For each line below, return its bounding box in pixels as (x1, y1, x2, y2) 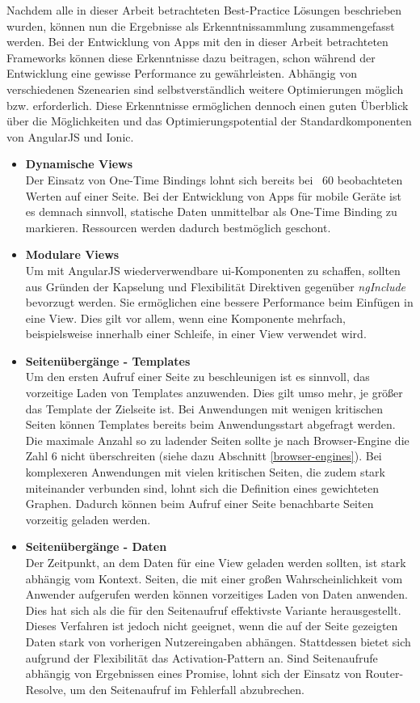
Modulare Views (25, 246, 120, 263)
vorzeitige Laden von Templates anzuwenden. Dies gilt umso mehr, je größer (25, 384, 403, 401)
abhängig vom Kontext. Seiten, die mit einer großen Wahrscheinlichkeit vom (25, 570, 403, 587)
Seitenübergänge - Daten (25, 538, 167, 555)
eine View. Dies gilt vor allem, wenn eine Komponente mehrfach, (25, 309, 346, 326)
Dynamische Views (25, 155, 133, 172)
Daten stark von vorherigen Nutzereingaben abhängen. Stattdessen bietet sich (25, 633, 411, 650)
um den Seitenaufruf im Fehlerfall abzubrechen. (69, 680, 304, 697)
